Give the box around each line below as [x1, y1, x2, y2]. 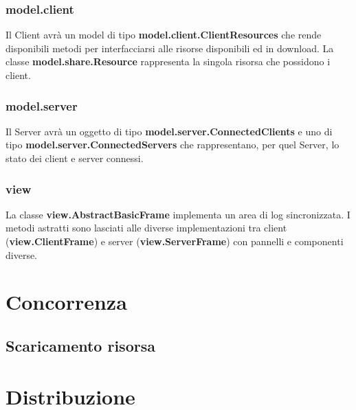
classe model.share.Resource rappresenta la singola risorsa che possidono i [5, 54, 331, 69]
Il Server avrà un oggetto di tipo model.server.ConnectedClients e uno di [5, 124, 333, 138]
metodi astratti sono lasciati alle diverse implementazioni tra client [5, 220, 287, 235]
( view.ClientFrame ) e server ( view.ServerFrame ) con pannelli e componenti [5, 234, 344, 248]
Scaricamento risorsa [5, 334, 155, 356]
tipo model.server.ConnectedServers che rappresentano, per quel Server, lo [5, 137, 340, 152]
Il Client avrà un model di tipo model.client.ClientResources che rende [5, 27, 322, 42]
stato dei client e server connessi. [5, 151, 144, 165]
